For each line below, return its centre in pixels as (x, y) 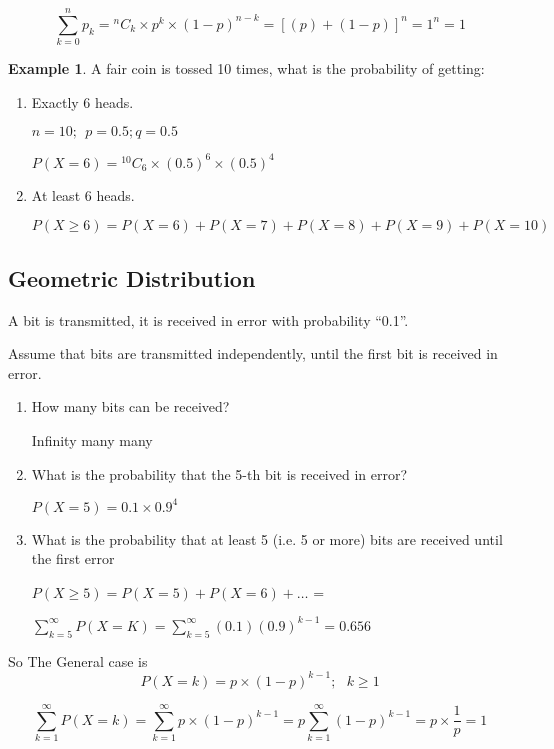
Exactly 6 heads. (82, 101)
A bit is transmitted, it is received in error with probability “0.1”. (208, 319)
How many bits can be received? (130, 406)
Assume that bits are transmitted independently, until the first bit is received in (253, 353)
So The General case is (78, 660)
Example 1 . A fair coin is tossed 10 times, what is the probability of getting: (246, 68)
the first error (73, 558)
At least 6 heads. (83, 194)
